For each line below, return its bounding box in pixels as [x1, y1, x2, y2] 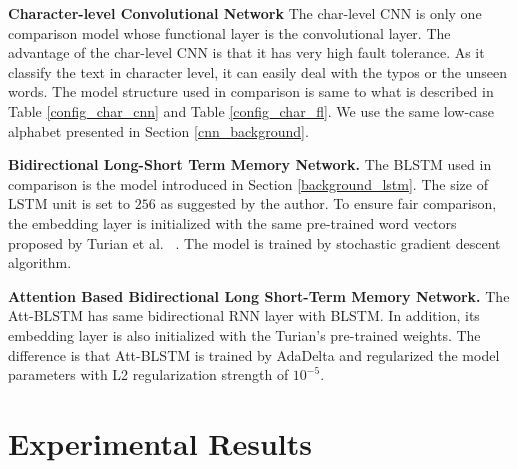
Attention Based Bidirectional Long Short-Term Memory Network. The [8, 285, 510, 306]
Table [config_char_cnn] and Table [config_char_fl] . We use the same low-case [8, 100, 495, 121]
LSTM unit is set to [8, 193, 131, 214]
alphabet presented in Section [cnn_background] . [8, 120, 309, 141]
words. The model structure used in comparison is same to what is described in [8, 81, 494, 102]
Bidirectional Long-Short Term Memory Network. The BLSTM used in [8, 154, 492, 175]
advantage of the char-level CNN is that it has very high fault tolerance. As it [8, 42, 485, 63]
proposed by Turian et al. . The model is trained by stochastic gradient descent [8, 232, 501, 253]
